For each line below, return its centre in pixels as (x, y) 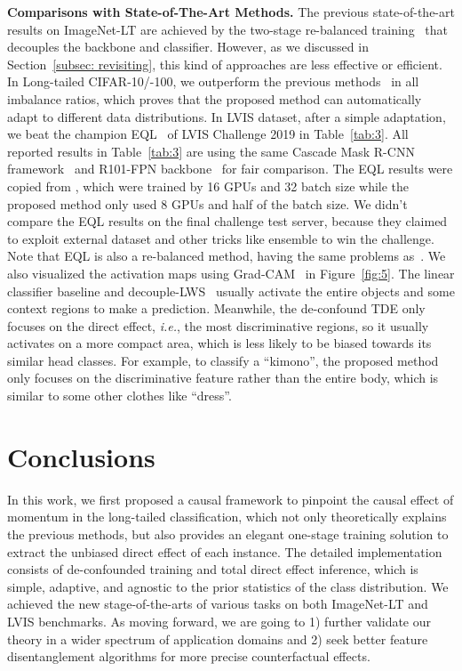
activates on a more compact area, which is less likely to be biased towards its (219, 343)
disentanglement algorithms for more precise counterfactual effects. (189, 656)
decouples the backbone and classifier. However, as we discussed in (188, 47)
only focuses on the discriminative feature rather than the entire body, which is (223, 378)
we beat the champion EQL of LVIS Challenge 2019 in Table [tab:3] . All (208, 134)
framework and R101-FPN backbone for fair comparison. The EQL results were (230, 169)
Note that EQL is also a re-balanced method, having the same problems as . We (227, 256)
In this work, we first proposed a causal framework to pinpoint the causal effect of (231, 499)
